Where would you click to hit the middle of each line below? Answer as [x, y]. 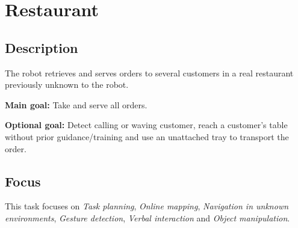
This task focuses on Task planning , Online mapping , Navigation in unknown [147, 206]
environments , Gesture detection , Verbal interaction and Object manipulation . [147, 217]
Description [42, 47]
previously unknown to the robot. [67, 85]
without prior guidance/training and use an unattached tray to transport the [147, 136]
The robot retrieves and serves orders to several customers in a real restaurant [149, 72]
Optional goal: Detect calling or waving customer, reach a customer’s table [146, 125]
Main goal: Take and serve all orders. [76, 104]
